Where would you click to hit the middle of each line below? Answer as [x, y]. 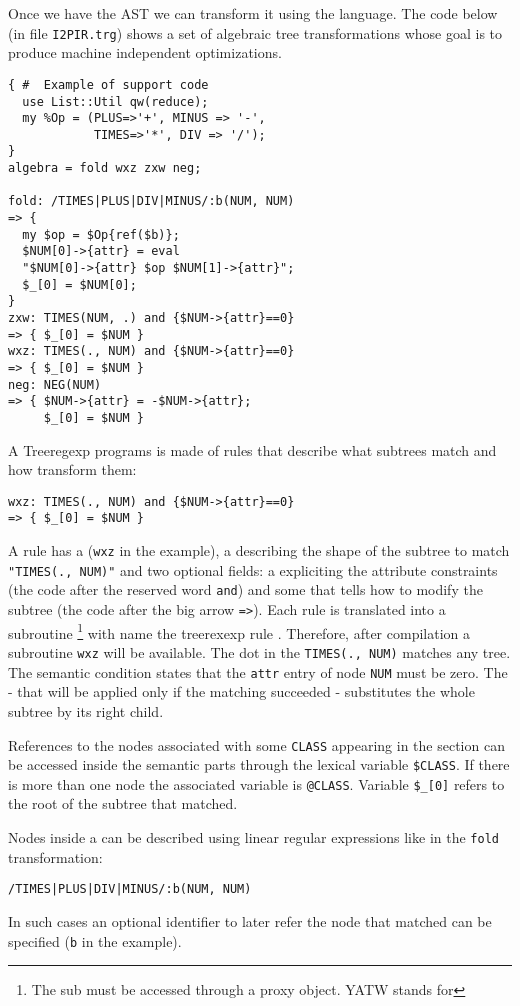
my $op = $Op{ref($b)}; [101, 234]
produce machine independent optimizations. [145, 52]
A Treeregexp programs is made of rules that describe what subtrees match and [252, 449]
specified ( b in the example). [95, 940]
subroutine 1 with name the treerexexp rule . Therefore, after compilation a [239, 631]
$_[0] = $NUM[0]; [79, 284]
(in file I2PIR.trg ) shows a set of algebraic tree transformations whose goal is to [255, 32]
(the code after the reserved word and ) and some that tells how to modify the [245, 589]
